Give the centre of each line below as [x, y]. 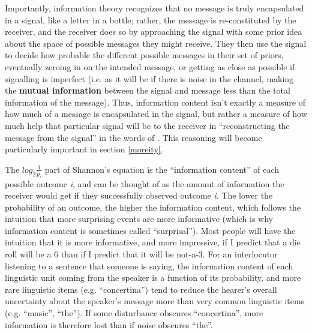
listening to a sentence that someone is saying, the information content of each [149, 265]
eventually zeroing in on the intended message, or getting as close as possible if [150, 66]
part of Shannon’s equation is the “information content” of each [162, 169]
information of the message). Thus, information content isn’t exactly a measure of [155, 102]
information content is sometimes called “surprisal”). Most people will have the [150, 230]
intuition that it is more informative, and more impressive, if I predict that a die [153, 242]
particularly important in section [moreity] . [84, 149]
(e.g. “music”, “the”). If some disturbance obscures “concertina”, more [134, 313]
